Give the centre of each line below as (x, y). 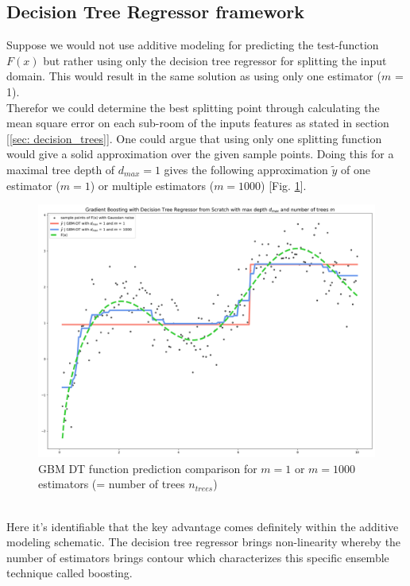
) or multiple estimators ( (152, 185)
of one (356, 169)
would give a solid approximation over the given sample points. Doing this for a (200, 154)
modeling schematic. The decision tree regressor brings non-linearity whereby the (204, 542)
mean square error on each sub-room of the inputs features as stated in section (198, 123)
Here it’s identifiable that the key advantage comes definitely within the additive (203, 526)
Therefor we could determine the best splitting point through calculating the (193, 107)
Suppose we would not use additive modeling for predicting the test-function (193, 45)
